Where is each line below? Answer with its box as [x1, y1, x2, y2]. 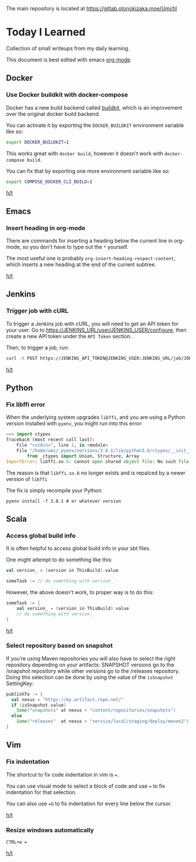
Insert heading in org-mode [6, 224, 86, 232]
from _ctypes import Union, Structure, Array [27, 453, 140, 459]
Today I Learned [6, 26, 86, 39]
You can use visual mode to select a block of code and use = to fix [6, 782, 165, 789]
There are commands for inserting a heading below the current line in [6, 237, 173, 244]
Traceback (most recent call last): [6, 437, 95, 443]
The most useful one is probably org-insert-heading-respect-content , [6, 255, 176, 262]
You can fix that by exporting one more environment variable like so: [6, 167, 170, 175]
